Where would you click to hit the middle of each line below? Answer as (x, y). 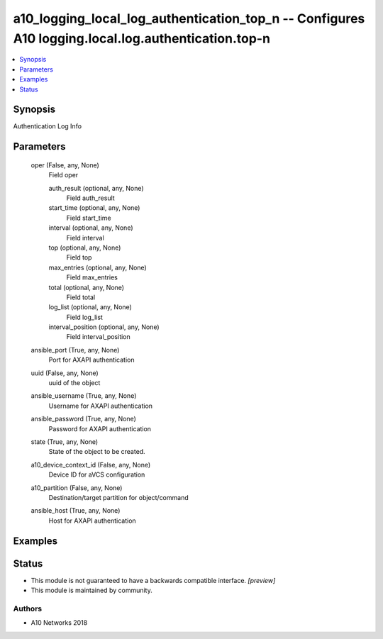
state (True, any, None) (65, 441)
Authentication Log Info (47, 126)
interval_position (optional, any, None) (104, 327)
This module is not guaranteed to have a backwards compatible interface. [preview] (153, 580)
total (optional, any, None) (86, 287)
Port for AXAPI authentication (91, 360)
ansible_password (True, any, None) (83, 419)
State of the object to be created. (97, 452)
